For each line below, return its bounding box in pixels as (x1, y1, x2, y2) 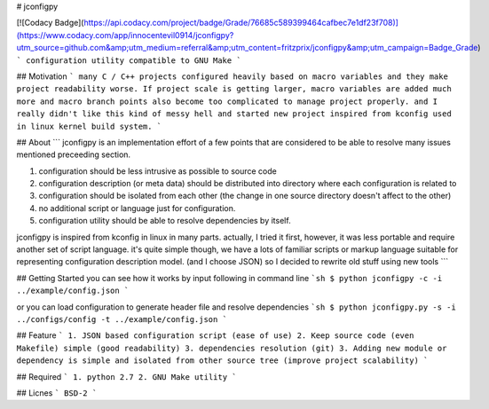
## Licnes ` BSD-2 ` (16, 387, 98, 398)
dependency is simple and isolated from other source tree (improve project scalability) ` (16, 356, 429, 366)
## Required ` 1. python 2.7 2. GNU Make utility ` (16, 371, 237, 381)
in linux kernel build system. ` (16, 121, 162, 131)
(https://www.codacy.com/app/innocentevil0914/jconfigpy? (16, 29, 234, 40)
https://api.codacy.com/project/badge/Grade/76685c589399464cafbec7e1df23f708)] (83, 18, 399, 28)
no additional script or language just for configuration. (38, 202, 236, 213)
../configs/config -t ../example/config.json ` (16, 314, 228, 324)
